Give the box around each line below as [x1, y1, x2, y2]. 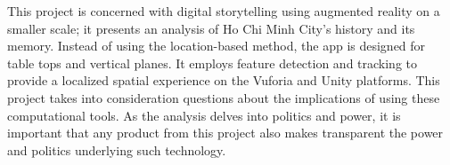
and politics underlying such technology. [7, 140, 226, 159]
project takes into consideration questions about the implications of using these [7, 88, 440, 106]
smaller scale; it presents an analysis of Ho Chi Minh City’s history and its [7, 19, 415, 37]
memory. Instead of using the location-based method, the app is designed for [7, 36, 426, 55]
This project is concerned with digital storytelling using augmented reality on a [7, 2, 440, 20]
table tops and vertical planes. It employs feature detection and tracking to [7, 53, 418, 72]
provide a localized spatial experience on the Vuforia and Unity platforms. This [7, 71, 440, 90]
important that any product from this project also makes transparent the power [7, 123, 444, 142]
